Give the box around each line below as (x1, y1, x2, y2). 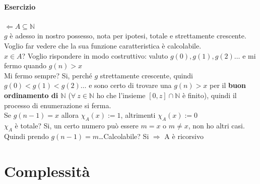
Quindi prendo (4, 130, 49, 141)
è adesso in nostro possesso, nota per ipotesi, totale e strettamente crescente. (10, 30, 246, 41)
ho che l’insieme (96, 89, 146, 100)
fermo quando (4, 60, 47, 71)
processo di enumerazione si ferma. (4, 100, 111, 110)
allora (61, 110, 79, 120)
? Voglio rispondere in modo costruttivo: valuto (22, 50, 168, 61)
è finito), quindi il (182, 89, 237, 100)
